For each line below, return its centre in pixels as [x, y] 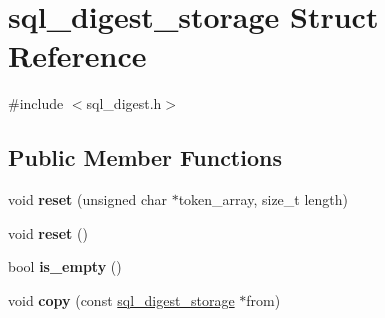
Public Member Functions [145, 157]
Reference [77, 55]
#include [36, 103]
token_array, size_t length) [263, 199]
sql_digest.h [124, 103]
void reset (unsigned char [87, 199]
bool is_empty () [65, 266]
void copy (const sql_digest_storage [121, 299]
